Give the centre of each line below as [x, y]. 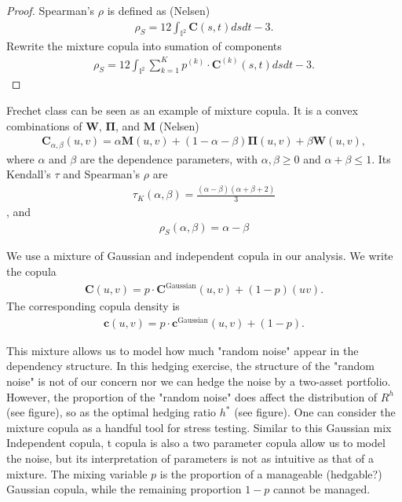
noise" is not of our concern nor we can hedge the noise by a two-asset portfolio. [199, 381]
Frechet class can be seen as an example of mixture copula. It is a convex [182, 110]
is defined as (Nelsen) [159, 10]
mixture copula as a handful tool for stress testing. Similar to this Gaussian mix [199, 427]
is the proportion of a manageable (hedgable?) [271, 473]
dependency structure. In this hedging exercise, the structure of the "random [190, 366]
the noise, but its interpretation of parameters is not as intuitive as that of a [190, 458]
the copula [31, 271]
